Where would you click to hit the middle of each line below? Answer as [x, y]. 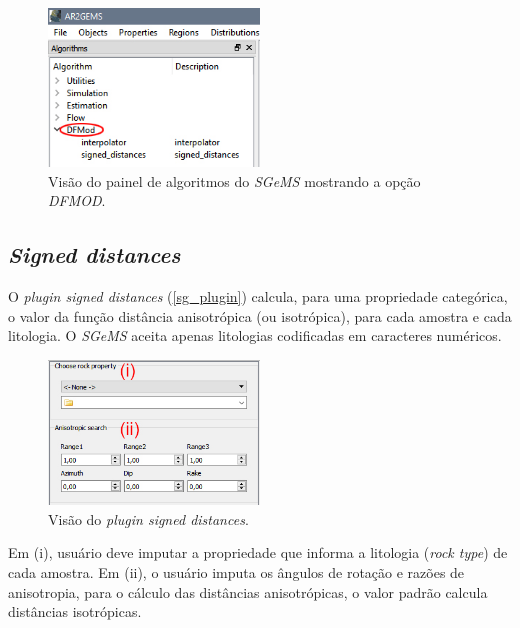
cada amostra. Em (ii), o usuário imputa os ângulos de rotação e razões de [236, 571]
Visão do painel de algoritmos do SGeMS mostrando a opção [234, 180]
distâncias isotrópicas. [75, 611]
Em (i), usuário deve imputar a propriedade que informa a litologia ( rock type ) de [258, 552]
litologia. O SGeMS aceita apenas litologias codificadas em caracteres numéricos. [255, 335]
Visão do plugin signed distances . [148, 518]
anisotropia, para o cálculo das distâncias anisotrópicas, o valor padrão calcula [248, 591]
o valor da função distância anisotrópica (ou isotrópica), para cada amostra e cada [260, 315]
